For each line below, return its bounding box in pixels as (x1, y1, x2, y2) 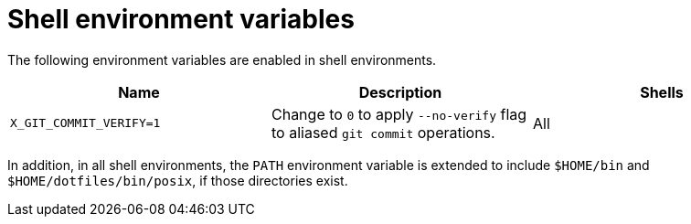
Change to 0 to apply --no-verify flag (271, 104, 527, 123)
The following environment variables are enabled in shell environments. (7, 51, 437, 68)
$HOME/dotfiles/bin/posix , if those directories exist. (7, 172, 348, 188)
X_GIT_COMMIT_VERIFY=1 (10, 116, 161, 131)
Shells (640, 82, 684, 101)
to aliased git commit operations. (271, 123, 495, 142)
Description (358, 82, 442, 101)
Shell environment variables (7, 4, 355, 35)
